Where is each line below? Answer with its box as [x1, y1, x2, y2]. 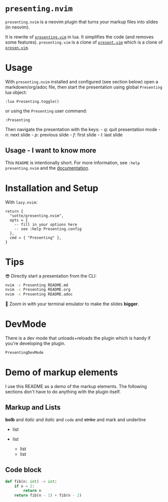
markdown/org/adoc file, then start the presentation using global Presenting [5, 84, 162, 90]
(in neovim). [5, 24, 30, 30]
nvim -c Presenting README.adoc [5, 292, 73, 297]
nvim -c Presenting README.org [5, 287, 71, 292]
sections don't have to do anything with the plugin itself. [5, 389, 121, 395]
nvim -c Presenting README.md [5, 283, 69, 288]
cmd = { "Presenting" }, [10, 235, 62, 240]
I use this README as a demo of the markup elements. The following [5, 384, 147, 390]
